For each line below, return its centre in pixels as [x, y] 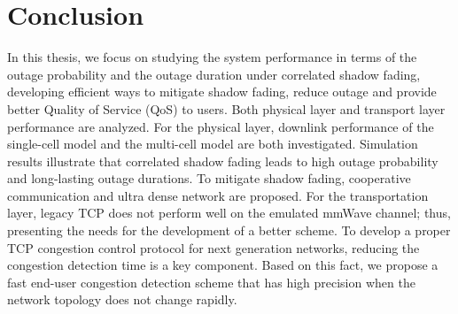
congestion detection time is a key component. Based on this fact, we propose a [223, 265]
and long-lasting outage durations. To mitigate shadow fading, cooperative [209, 178]
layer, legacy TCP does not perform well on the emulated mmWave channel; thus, [229, 213]
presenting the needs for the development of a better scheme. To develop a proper [229, 230]
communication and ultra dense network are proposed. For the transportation [218, 195]
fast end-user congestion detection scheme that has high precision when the [211, 282]
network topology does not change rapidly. [122, 299]
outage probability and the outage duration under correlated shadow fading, [214, 74]
